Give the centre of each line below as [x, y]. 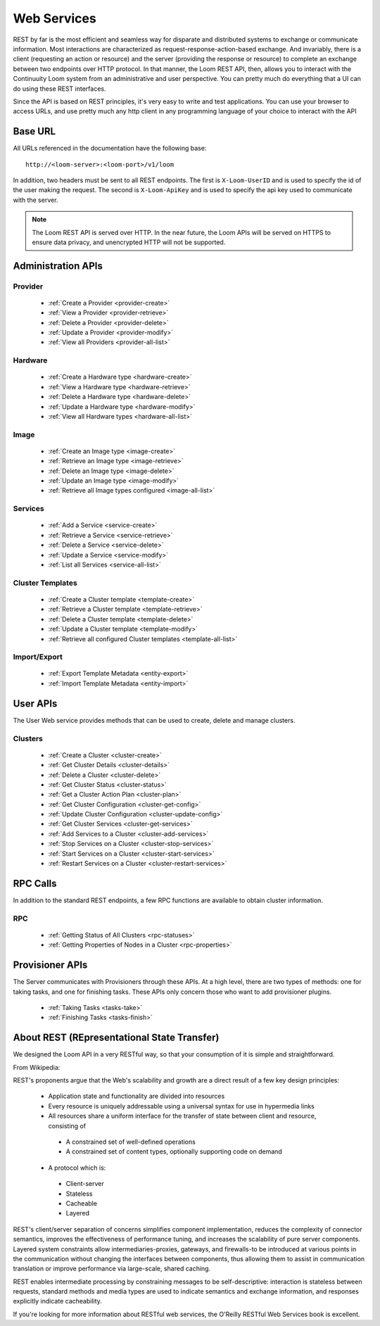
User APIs [35, 703]
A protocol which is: [77, 1168]
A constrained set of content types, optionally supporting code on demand [174, 1151]
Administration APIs [58, 266]
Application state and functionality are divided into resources [137, 1096]
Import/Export [38, 657]
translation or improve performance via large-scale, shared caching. [112, 1269]
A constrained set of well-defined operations [131, 1142]
